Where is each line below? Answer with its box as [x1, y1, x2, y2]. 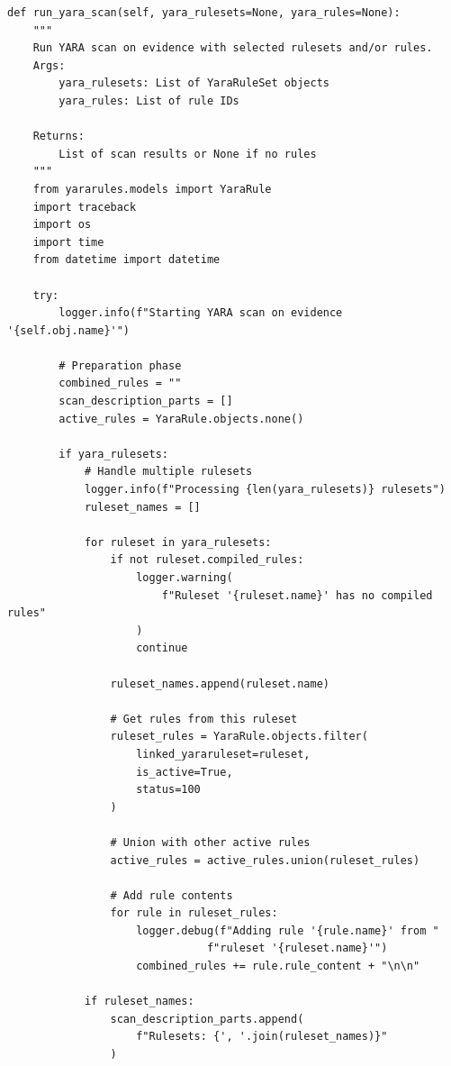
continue [136, 642, 188, 655]
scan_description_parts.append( [110, 1012, 304, 1025]
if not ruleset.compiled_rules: [110, 553, 304, 567]
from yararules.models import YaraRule [32, 182, 272, 196]
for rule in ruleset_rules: [110, 907, 278, 920]
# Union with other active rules [110, 835, 311, 849]
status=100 [136, 783, 201, 797]
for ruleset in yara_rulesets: [84, 535, 272, 549]
